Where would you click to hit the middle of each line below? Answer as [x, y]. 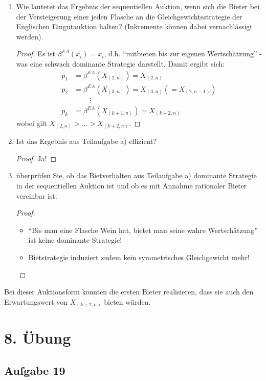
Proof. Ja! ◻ [36, 158]
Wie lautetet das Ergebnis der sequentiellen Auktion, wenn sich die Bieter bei [138, 6]
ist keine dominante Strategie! [75, 240]
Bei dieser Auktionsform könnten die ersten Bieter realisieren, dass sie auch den [129, 292]
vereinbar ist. [37, 195]
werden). [30, 36]
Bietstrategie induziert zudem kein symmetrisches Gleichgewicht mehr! [139, 257]
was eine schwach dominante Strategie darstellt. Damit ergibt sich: [120, 63]
